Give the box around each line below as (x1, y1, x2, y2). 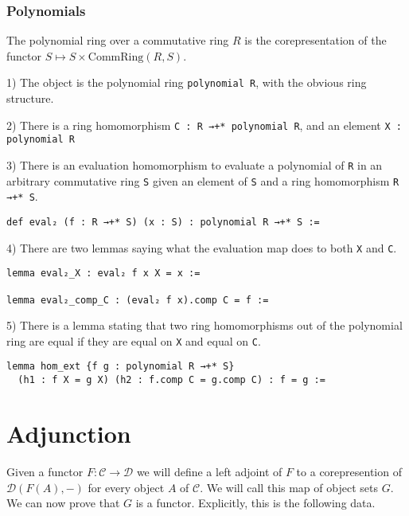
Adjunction (6, 416, 131, 449)
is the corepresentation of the (244, 32, 387, 49)
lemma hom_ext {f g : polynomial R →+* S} (6, 361, 235, 373)
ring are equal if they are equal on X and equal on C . (6, 332, 261, 349)
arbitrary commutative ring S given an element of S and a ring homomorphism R (6, 172, 399, 189)
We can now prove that (6, 494, 120, 511)
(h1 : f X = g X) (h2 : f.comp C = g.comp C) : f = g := (18, 374, 325, 386)
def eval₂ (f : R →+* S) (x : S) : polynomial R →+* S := (6, 216, 320, 228)
